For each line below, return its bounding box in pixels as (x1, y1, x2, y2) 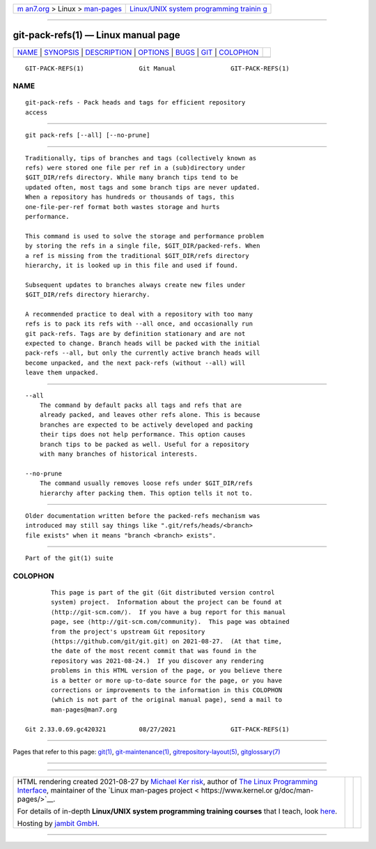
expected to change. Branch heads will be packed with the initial (25, 339, 260, 348)
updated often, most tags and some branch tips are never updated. (25, 183, 260, 191)
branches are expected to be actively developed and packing (39, 420, 253, 429)
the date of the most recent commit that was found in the (51, 647, 257, 655)
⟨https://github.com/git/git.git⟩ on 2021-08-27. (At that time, (51, 638, 283, 645)
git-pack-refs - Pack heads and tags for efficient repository (25, 98, 246, 107)
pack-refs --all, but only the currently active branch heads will (25, 349, 260, 357)
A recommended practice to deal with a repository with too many (25, 310, 253, 318)
